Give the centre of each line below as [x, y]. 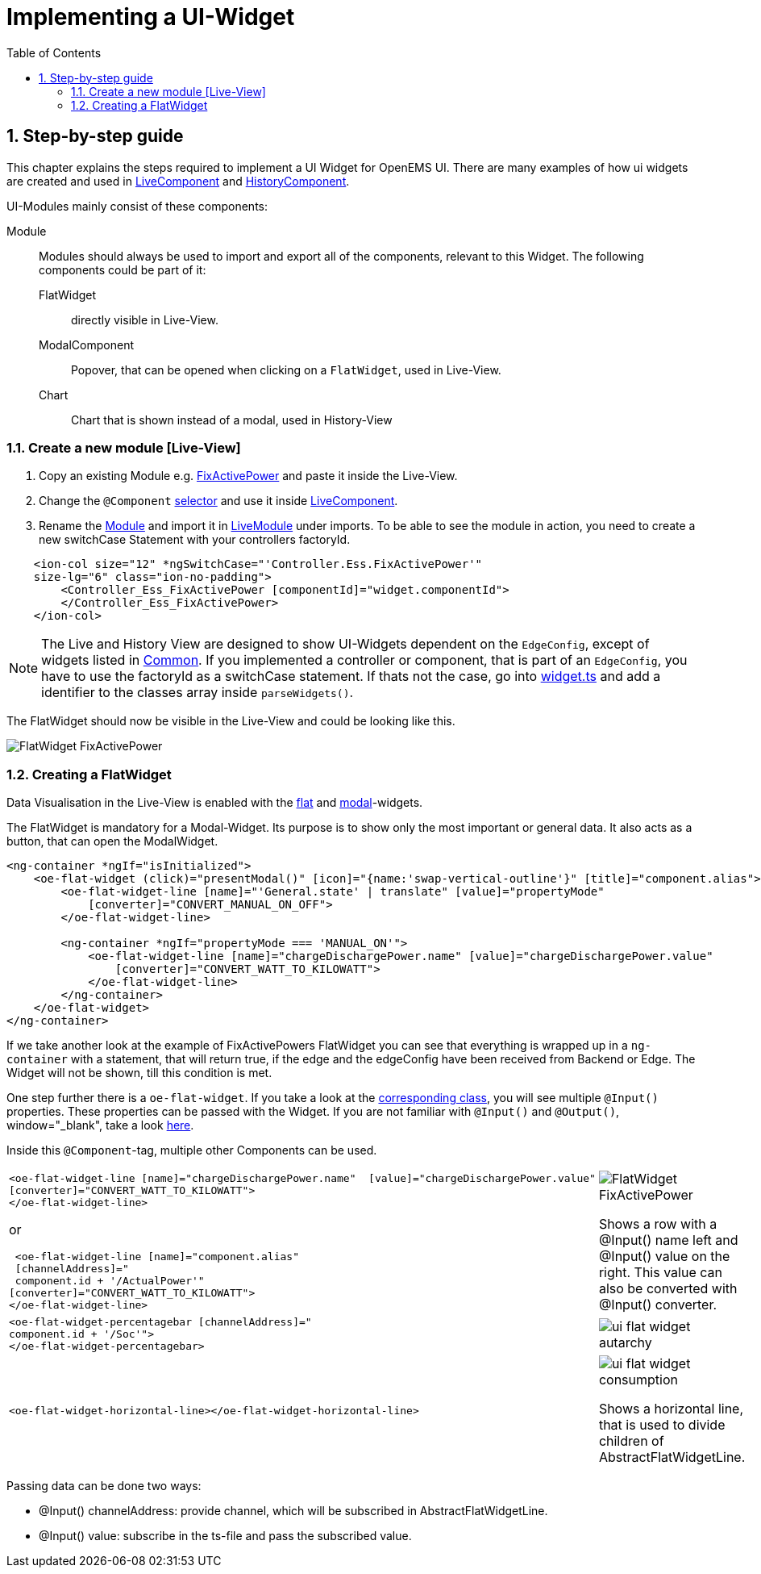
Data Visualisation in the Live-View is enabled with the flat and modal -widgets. [215, 803]
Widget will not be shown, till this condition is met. [139, 1073]
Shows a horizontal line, [671, 1409]
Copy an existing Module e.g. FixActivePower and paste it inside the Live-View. [248, 476]
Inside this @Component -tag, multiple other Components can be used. [192, 1150]
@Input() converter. [658, 1305]
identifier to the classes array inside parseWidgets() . [198, 693]
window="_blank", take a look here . [100, 1125]
